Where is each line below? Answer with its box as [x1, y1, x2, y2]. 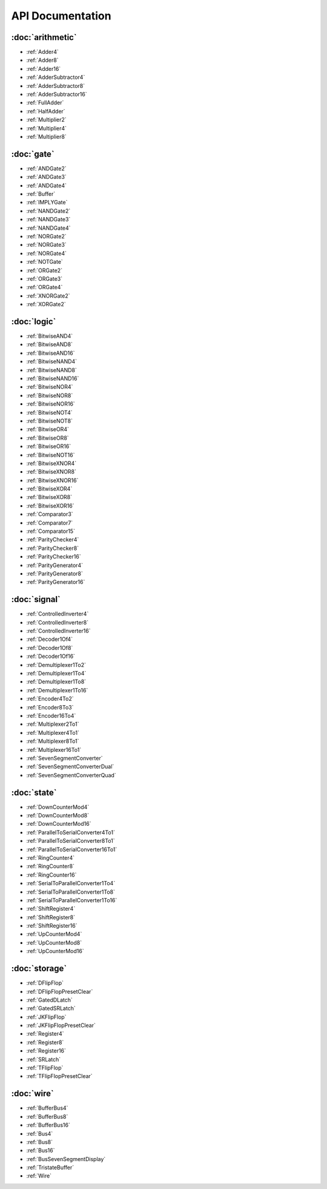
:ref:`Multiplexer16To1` [26, 746, 82, 753]
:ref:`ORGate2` [26, 267, 63, 274]
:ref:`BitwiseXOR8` [26, 494, 73, 501]
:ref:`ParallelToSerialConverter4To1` [26, 828, 115, 836]
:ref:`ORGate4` [26, 284, 63, 291]
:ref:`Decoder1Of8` [26, 644, 73, 651]
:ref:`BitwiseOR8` [26, 434, 69, 441]
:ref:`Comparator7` [26, 519, 73, 526]
